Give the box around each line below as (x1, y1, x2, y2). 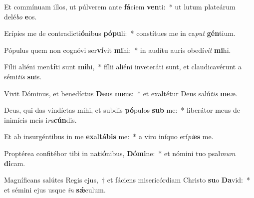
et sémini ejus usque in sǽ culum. (4, 184, 106, 195)
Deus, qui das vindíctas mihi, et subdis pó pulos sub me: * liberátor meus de (4, 105, 241, 115)
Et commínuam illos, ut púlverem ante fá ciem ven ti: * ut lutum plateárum (4, 1, 236, 11)
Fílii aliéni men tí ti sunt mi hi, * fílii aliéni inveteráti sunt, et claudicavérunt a (4, 61, 242, 72)
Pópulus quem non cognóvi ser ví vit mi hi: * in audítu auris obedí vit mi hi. (4, 44, 231, 55)
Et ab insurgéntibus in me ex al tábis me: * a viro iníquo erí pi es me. (4, 131, 214, 142)
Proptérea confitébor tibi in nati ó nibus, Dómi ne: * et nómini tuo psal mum (4, 148, 236, 158)
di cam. (4, 158, 25, 168)
